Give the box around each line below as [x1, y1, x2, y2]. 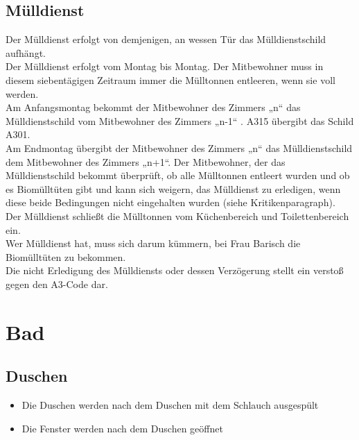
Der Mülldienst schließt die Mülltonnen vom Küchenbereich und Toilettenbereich [6, 208, 349, 223]
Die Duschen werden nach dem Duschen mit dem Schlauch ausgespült [21, 398, 319, 412]
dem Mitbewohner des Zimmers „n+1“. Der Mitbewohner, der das [6, 154, 286, 169]
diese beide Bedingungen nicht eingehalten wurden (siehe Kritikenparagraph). [6, 195, 335, 210]
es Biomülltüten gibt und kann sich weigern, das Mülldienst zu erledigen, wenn [6, 181, 341, 196]
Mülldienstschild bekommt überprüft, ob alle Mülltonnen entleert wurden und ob [6, 168, 350, 183]
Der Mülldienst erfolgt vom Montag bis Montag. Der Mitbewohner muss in [6, 59, 324, 74]
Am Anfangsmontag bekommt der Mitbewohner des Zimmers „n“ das [6, 100, 301, 115]
